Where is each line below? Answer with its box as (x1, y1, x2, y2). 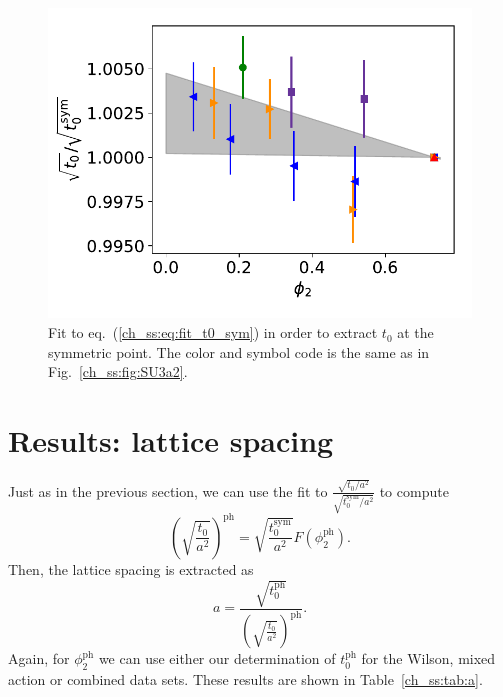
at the (397, 322, 434, 343)
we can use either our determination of (98, 648, 336, 669)
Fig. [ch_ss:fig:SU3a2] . (48, 361, 188, 382)
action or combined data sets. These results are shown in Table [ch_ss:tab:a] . (8, 669, 483, 690)
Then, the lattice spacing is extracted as (8, 558, 254, 579)
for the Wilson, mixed (361, 648, 496, 669)
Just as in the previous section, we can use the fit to (8, 480, 328, 501)
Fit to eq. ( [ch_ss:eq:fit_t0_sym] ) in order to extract (48, 322, 378, 343)
